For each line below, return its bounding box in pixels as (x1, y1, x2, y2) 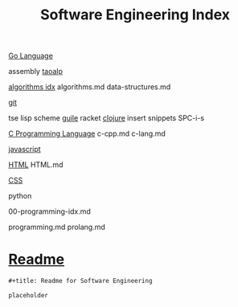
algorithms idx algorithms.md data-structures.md (8, 82, 171, 92)
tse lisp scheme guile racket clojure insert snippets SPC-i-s (8, 113, 205, 123)
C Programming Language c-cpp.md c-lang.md (8, 129, 166, 138)
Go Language (8, 51, 54, 61)
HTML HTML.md (8, 160, 64, 170)
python (8, 191, 32, 201)
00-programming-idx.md (8, 207, 91, 216)
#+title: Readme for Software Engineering (8, 277, 153, 285)
